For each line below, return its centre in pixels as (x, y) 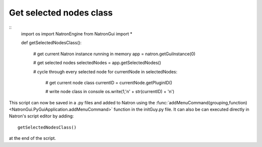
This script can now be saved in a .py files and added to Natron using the (82, 102)
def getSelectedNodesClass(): (51, 43)
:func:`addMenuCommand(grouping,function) (202, 102)
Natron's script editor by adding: (41, 116)
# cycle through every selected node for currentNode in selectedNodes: (105, 72)
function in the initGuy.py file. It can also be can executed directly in (181, 110)
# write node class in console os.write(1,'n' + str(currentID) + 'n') (110, 92)
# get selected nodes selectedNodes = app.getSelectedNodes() (97, 63)
